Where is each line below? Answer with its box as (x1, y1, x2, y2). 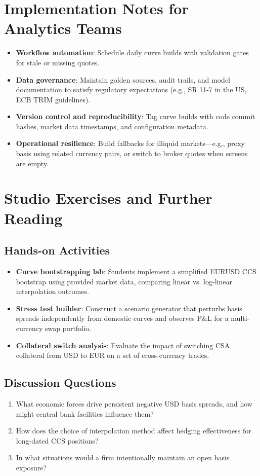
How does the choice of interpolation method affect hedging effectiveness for (16, 425, 251, 436)
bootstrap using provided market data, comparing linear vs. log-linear (16, 276, 232, 286)
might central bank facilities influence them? (16, 408, 154, 419)
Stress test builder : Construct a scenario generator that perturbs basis (16, 303, 242, 313)
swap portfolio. (45, 322, 91, 333)
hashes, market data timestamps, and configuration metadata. (16, 121, 208, 131)
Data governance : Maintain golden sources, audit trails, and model (16, 74, 231, 85)
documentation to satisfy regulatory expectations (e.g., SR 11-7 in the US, (16, 84, 247, 95)
